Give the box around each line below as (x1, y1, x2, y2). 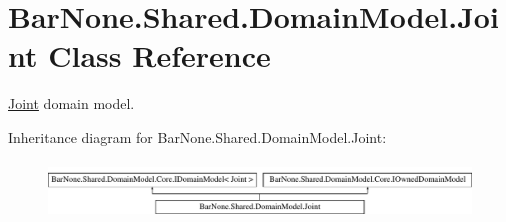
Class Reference (48, 35, 271, 76)
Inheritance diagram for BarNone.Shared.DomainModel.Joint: (8, 126, 387, 147)
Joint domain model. (8, 93, 135, 114)
